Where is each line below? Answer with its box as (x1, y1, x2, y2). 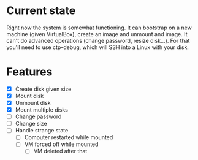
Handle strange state (15, 127, 69, 134)
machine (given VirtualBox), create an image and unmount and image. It (6, 30, 188, 37)
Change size (15, 120, 47, 128)
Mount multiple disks (15, 106, 69, 113)
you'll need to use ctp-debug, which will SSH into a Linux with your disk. (6, 44, 189, 51)
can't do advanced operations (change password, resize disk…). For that (6, 37, 190, 44)
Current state (6, 4, 76, 18)
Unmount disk (15, 99, 51, 106)
